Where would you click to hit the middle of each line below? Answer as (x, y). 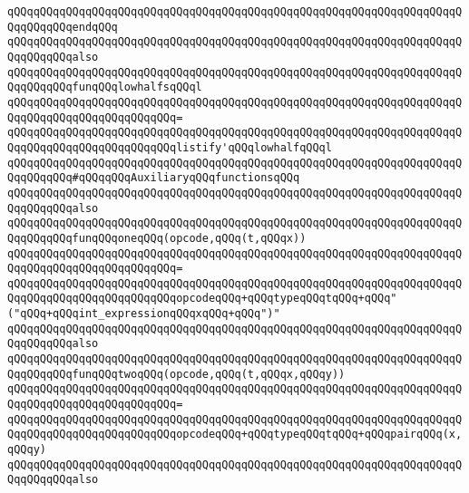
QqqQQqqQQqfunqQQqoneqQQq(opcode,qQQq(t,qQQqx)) (157, 238)
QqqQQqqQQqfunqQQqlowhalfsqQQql (105, 87)
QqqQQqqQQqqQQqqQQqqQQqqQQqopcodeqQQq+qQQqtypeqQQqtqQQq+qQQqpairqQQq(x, (235, 435)
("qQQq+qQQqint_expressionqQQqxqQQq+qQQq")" (144, 314)
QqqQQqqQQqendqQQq (63, 27)
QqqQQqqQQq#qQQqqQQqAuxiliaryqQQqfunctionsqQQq (154, 178)
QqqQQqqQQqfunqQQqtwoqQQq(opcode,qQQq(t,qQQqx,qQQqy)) (176, 374)
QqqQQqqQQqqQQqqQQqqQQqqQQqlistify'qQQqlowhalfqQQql (170, 147)
